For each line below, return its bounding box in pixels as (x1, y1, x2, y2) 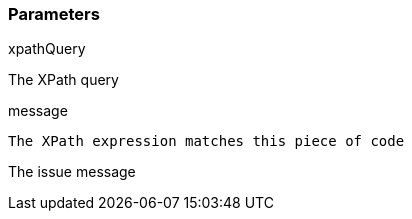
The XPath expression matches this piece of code (8, 133, 405, 150)
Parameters (8, 4, 100, 24)
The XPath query (8, 71, 119, 89)
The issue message (8, 163, 136, 181)
